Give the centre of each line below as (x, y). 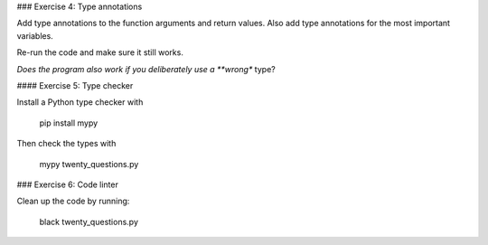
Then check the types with (66, 144)
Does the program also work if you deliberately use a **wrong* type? (146, 69)
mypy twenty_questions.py (89, 164)
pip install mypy (69, 123)
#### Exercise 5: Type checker (75, 85)
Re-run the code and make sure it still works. (100, 52)
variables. (35, 35)
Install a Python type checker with (80, 102)
